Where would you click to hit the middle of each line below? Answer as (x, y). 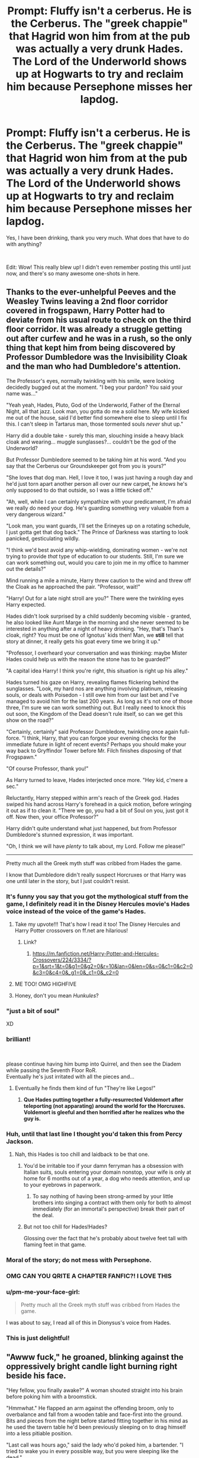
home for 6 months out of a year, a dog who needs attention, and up (107, 1178)
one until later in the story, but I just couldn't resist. (68, 881)
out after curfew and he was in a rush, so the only (99, 339)
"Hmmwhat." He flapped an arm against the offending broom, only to (90, 1408)
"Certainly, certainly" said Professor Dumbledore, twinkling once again (92, 731)
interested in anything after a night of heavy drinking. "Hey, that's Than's (95, 629)
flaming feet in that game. (55, 1245)
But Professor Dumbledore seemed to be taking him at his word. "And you (96, 460)
